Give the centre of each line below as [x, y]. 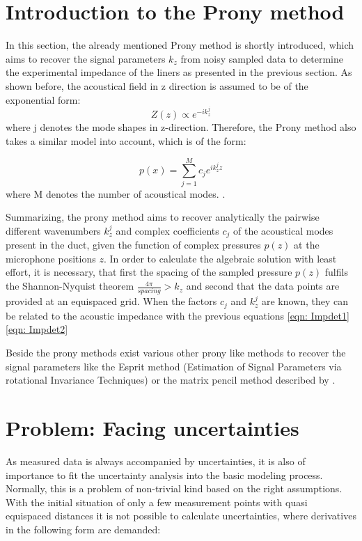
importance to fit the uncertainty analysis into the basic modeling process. [164, 475]
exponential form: [43, 99]
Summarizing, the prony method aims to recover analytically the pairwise [163, 217]
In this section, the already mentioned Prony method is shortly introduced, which [180, 45]
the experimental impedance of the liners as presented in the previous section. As [179, 72]
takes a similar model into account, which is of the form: [126, 140]
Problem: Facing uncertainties [152, 427]
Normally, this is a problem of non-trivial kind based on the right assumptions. [174, 488]
